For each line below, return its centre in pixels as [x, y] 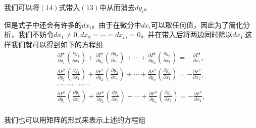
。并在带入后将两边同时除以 [187, 34]
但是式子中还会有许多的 [43, 24]
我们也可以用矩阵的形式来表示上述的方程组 [75, 119]
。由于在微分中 [116, 24]
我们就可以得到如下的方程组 [57, 44]
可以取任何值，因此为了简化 [197, 24]
